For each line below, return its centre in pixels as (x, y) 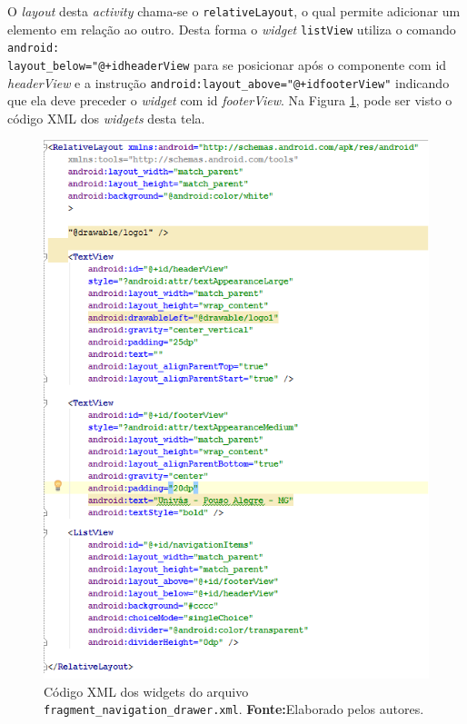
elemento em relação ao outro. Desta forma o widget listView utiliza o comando (232, 29)
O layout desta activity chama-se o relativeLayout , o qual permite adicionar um (234, 11)
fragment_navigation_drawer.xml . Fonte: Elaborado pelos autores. (234, 709)
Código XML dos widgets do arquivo (146, 691)
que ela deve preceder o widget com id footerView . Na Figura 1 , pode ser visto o (230, 100)
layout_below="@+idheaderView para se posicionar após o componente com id (227, 64)
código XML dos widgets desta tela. (106, 118)
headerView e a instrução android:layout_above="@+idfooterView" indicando (229, 82)
